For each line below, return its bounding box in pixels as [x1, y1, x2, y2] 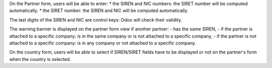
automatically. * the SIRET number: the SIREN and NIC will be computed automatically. [9, 7, 188, 13]
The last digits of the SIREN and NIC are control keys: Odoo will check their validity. [9, 16, 182, 22]
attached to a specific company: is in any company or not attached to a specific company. [9, 40, 196, 46]
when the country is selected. [9, 56, 71, 62]
